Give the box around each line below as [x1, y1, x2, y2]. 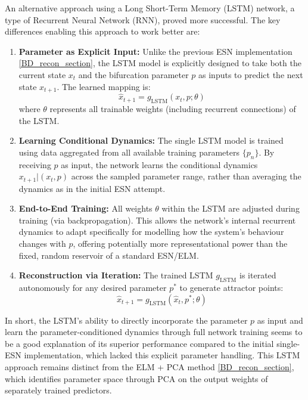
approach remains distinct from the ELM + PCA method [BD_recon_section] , [5, 360, 294, 373]
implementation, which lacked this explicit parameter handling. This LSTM [24, 349, 300, 361]
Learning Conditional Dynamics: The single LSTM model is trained [18, 134, 284, 147]
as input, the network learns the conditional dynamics [61, 158, 258, 170]
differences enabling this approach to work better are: [5, 25, 200, 38]
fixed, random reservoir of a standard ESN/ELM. [18, 249, 199, 261]
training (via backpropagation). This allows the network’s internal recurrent [18, 213, 296, 226]
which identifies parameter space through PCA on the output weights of [5, 372, 268, 385]
